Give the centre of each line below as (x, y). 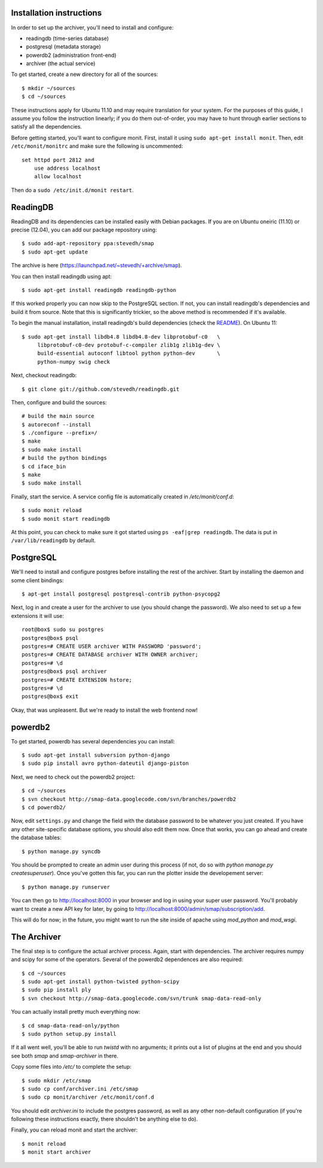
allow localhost (58, 177)
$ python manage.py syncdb (61, 851)
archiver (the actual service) (61, 63)
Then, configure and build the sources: (59, 402)
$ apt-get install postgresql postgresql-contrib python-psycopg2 (121, 594)
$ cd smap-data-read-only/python (71, 1025)
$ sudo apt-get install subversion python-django (96, 755)
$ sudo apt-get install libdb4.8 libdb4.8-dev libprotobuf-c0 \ (121, 337)
